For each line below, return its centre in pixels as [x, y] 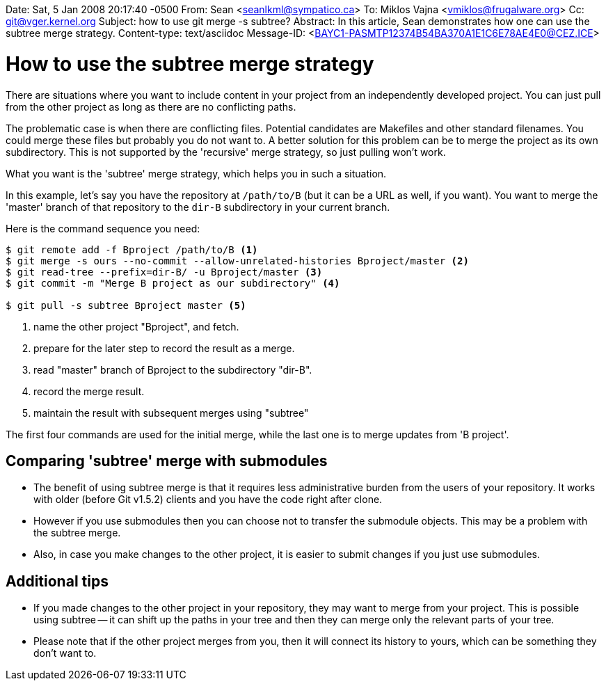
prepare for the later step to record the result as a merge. [164, 348]
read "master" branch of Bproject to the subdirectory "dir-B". [173, 369]
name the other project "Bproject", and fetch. [136, 326]
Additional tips [57, 581]
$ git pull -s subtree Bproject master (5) [126, 305]
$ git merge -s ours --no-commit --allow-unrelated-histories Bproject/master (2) [237, 261]
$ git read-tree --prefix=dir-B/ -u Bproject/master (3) [164, 272]
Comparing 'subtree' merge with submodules [167, 461]
